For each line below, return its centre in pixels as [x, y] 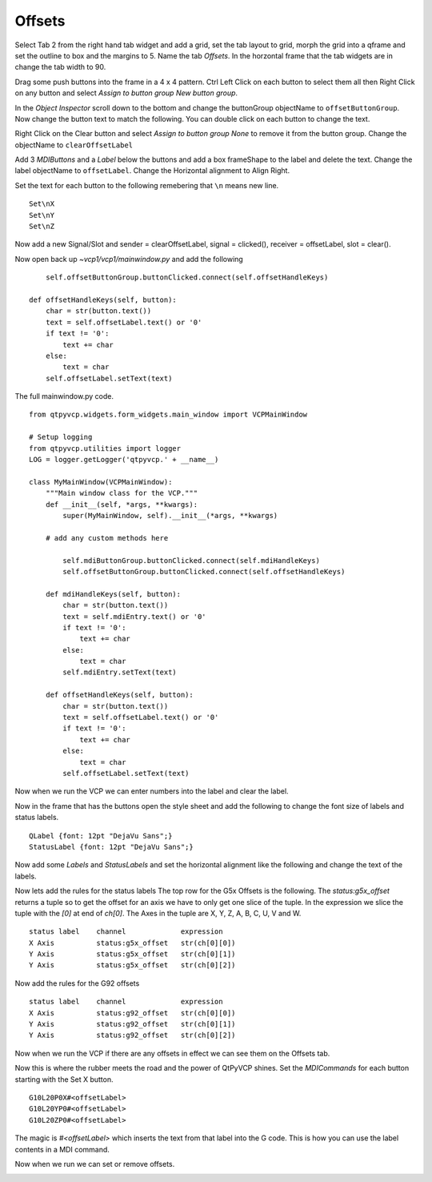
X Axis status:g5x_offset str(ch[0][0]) [132, 943]
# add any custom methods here [107, 538]
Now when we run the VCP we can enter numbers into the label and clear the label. [152, 791]
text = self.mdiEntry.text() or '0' [135, 616]
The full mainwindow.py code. [64, 396]
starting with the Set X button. [64, 1079]
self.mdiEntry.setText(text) [120, 672]
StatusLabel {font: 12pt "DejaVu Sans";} [111, 846]
